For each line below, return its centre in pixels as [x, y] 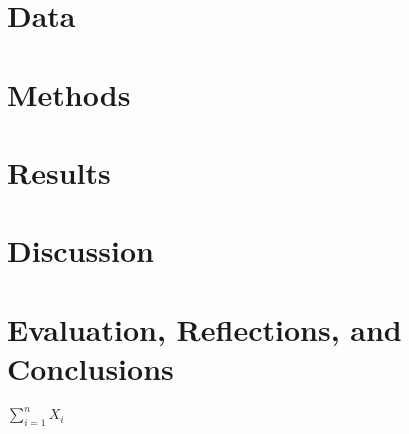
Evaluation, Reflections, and [204, 328]
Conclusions [90, 367]
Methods [69, 93]
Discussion [80, 250]
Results [59, 171]
